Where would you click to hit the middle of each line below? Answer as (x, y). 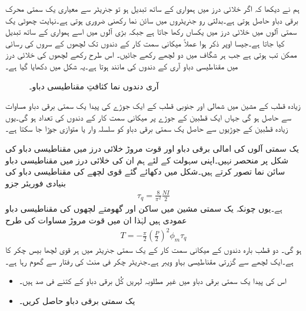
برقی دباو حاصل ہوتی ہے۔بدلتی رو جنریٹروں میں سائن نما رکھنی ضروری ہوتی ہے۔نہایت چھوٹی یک (152, 20)
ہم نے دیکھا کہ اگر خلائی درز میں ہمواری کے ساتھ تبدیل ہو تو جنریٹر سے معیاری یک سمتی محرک (152, 8)
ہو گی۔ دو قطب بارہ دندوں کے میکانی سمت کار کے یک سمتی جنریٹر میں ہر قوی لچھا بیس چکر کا (154, 250)
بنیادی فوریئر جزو (36, 183)
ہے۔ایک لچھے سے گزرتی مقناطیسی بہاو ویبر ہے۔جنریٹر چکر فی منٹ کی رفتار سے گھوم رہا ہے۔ (149, 261)
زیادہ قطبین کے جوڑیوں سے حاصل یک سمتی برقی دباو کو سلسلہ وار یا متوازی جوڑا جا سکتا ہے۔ (147, 128)
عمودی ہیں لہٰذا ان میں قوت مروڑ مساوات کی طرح (96, 220)
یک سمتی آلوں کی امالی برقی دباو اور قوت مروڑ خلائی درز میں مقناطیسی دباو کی (152, 148)
